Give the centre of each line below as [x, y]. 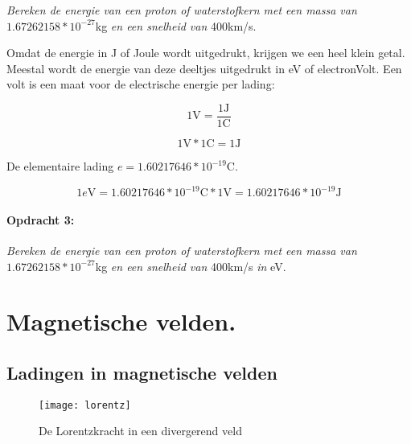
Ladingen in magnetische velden [142, 372]
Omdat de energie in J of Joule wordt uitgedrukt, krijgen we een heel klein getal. [206, 53]
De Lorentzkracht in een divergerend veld [140, 431]
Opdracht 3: [41, 219]
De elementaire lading [60, 166]
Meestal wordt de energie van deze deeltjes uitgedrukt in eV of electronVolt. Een [204, 68]
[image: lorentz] [85, 405]
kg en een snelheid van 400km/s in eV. [191, 266]
